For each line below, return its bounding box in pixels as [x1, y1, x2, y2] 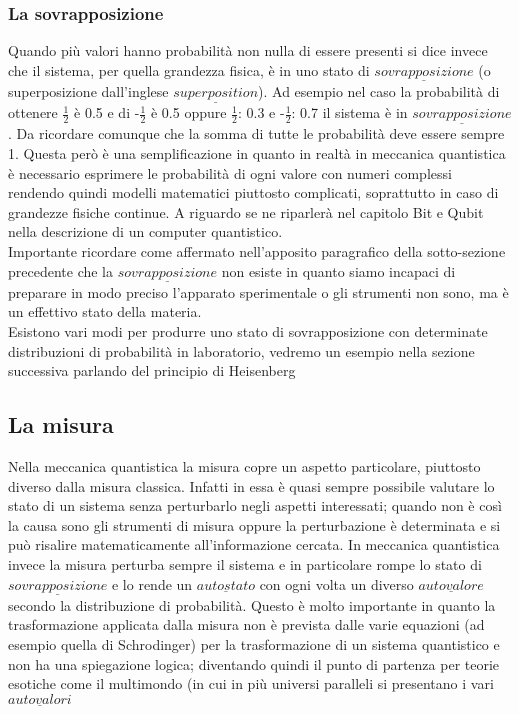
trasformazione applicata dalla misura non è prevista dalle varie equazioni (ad [8, 614, 485, 635]
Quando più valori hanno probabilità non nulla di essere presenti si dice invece [8, 40, 488, 61]
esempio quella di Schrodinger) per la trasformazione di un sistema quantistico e [8, 633, 500, 654]
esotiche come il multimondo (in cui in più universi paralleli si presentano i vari [8, 673, 494, 694]
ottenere [8, 102, 58, 123]
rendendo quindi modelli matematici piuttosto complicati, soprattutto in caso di [8, 182, 499, 203]
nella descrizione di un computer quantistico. [8, 221, 283, 242]
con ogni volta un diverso [259, 573, 414, 594]
